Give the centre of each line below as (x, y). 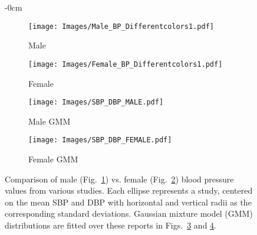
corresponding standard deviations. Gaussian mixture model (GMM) (129, 213)
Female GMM (53, 159)
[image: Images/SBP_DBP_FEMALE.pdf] (100, 140)
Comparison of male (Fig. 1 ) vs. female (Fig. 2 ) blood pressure (119, 179)
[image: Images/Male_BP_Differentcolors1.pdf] (121, 26)
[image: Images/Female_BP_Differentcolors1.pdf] (126, 64)
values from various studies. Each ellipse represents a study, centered (129, 190)
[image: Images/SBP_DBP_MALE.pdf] (96, 102)
